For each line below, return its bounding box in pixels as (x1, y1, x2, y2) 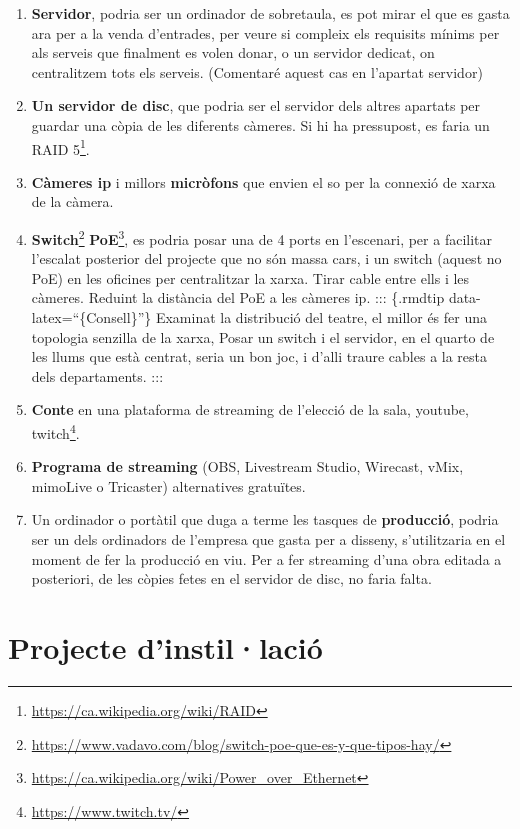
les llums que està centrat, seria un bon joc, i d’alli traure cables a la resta (31, 346, 488, 367)
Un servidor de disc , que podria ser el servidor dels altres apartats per (31, 95, 481, 116)
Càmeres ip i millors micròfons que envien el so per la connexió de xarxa (31, 171, 496, 192)
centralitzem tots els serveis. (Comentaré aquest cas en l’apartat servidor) (31, 61, 483, 82)
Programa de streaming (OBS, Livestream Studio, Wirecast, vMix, (31, 456, 464, 477)
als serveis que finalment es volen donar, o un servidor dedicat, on (31, 42, 435, 63)
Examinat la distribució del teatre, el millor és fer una (155, 307, 487, 328)
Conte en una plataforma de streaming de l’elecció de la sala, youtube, (31, 399, 469, 420)
